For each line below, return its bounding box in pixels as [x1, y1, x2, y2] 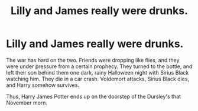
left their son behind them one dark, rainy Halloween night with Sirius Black [6, 69, 189, 76]
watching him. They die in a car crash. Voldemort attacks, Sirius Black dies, [6, 75, 190, 82]
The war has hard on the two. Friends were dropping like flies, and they [6, 56, 180, 63]
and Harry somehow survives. [6, 81, 80, 89]
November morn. [6, 99, 48, 106]
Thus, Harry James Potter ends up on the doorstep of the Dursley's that [6, 93, 181, 100]
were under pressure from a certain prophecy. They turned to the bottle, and [6, 63, 193, 70]
